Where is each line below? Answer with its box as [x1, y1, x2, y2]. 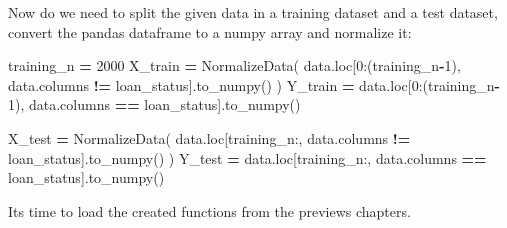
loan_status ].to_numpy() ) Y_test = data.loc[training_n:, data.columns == [8, 147, 487, 168]
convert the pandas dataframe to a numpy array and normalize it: [8, 21, 412, 42]
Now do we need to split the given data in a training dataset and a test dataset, [8, 2, 498, 22]
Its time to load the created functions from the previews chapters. [8, 200, 411, 221]
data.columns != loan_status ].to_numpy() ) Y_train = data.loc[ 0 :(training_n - [8, 74, 500, 95]
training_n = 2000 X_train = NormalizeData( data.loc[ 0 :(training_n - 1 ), [8, 55, 461, 76]
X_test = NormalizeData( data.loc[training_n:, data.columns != [8, 127, 411, 148]
